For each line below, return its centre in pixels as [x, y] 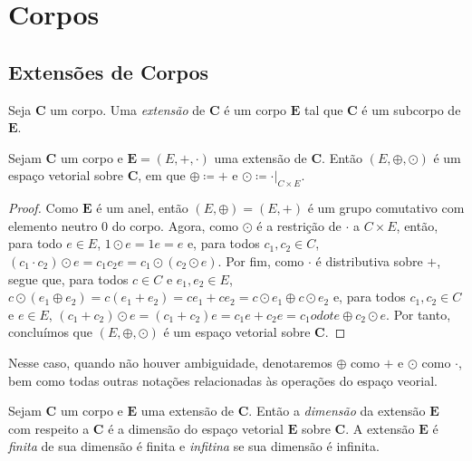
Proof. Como [43, 208]
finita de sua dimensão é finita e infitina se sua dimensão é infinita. [194, 446]
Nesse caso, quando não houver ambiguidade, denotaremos [170, 362]
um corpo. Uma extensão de [128, 109]
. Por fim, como [261, 260]
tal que [323, 109]
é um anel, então [142, 208]
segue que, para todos [68, 279]
